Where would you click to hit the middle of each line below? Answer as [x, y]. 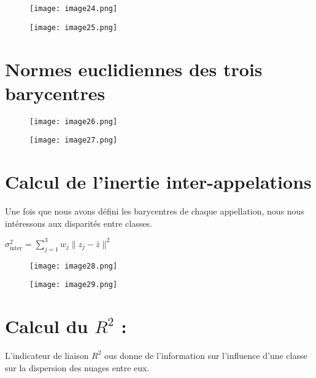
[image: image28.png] [74, 266]
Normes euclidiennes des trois [134, 69]
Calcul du [47, 326]
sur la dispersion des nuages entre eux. [77, 367]
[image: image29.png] [74, 285]
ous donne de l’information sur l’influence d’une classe [206, 355]
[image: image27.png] [74, 140]
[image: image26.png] [74, 121]
